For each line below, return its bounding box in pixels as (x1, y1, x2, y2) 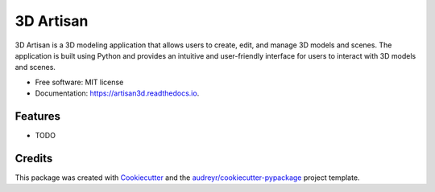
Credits (14, 151, 53, 165)
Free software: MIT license (35, 77, 124, 87)
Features (14, 109, 60, 123)
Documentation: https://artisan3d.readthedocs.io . (35, 88, 200, 98)
